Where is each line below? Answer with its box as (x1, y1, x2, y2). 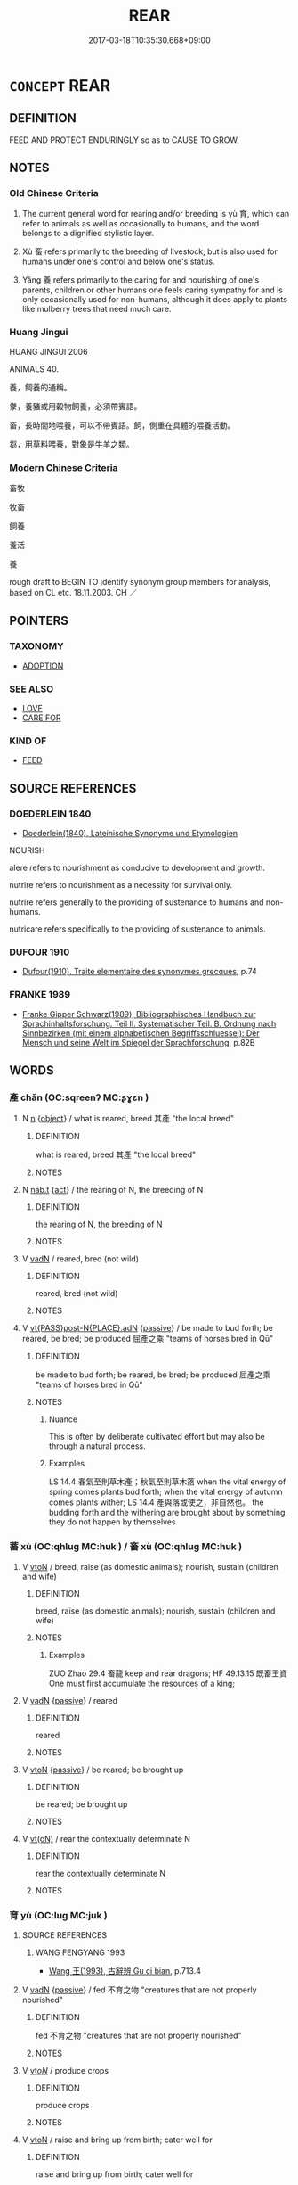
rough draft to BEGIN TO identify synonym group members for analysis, (9, 577, 271, 587)
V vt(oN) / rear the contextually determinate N (21, 1833, 191, 1844)
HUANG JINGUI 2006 (9, 346, 88, 357)
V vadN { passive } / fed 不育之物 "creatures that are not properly (21, 1984, 257, 1995)
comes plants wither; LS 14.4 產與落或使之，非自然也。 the (48, 1497, 264, 1507)
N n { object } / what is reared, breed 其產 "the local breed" (21, 1113, 235, 1124)
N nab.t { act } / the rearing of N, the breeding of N (21, 1185, 204, 1195)
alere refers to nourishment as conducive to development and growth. (9, 862, 265, 873)
